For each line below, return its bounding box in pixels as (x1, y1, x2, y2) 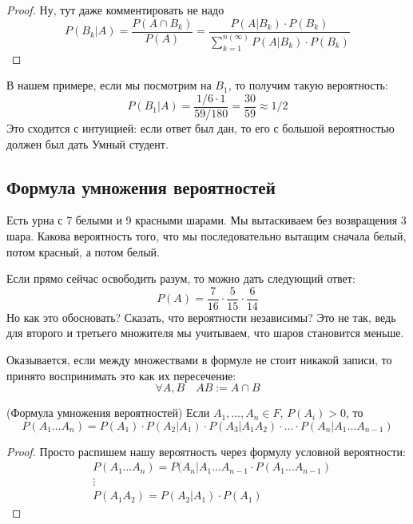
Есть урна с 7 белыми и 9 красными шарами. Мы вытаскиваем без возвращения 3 (6, 212, 407, 228)
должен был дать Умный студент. (6, 135, 169, 152)
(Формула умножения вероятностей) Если (6, 404, 210, 421)
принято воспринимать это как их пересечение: (6, 367, 236, 383)
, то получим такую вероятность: (228, 77, 388, 93)
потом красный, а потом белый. (6, 243, 160, 260)
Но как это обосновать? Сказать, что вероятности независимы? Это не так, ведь (6, 308, 396, 325)
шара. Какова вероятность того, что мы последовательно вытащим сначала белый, (6, 227, 407, 244)
